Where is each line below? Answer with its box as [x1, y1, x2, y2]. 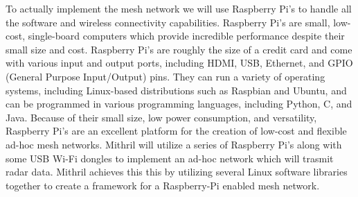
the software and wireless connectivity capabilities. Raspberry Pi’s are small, [6, 15, 330, 29]
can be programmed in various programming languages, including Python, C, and [6, 96, 352, 111]
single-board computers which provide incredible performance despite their [28, 28, 345, 43]
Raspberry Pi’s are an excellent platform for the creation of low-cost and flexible [6, 123, 347, 138]
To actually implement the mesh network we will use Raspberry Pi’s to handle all [6, 1, 352, 15]
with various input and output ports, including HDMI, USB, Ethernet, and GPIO [6, 55, 353, 70]
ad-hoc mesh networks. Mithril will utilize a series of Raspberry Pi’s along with [6, 137, 342, 151]
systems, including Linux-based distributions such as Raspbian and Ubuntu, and [6, 83, 347, 97]
